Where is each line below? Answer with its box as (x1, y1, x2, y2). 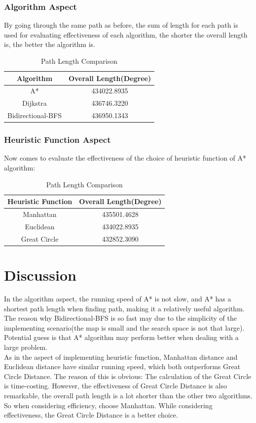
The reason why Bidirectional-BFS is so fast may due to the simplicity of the (4, 313, 237, 323)
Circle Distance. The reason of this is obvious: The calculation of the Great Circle (4, 371, 252, 381)
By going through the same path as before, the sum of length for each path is (4, 20, 238, 30)
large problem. (4, 341, 47, 352)
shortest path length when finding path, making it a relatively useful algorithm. (4, 303, 245, 313)
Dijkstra (22, 98, 47, 108)
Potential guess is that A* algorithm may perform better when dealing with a (4, 332, 239, 342)
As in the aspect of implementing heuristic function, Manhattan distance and (4, 351, 238, 362)
